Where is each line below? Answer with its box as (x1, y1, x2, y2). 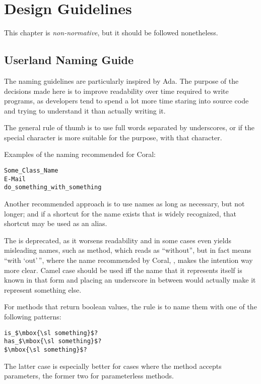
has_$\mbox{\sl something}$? (4, 338, 102, 345)
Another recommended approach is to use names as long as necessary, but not (4, 198, 245, 209)
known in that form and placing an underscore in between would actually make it (4, 275, 256, 285)
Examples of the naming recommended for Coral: (4, 149, 156, 159)
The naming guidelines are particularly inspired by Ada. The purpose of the (4, 75, 239, 86)
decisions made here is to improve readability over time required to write (4, 85, 229, 96)
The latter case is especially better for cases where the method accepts (4, 360, 222, 371)
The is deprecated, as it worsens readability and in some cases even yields (4, 235, 231, 245)
